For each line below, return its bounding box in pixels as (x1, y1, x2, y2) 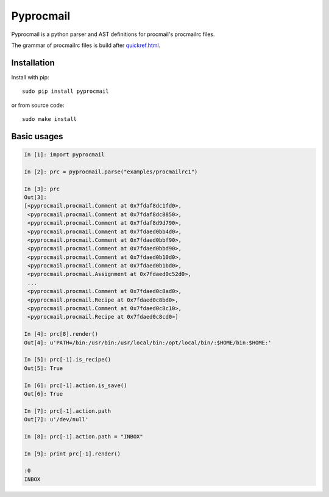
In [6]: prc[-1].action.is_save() (24, 382, 127, 389)
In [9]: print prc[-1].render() (24, 450, 121, 457)
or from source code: (11, 101, 65, 109)
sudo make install (22, 116, 77, 123)
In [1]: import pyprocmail (24, 151, 105, 158)
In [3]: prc (24, 185, 60, 192)
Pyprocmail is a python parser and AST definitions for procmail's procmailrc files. (11, 31, 215, 38)
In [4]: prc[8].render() (24, 330, 99, 338)
